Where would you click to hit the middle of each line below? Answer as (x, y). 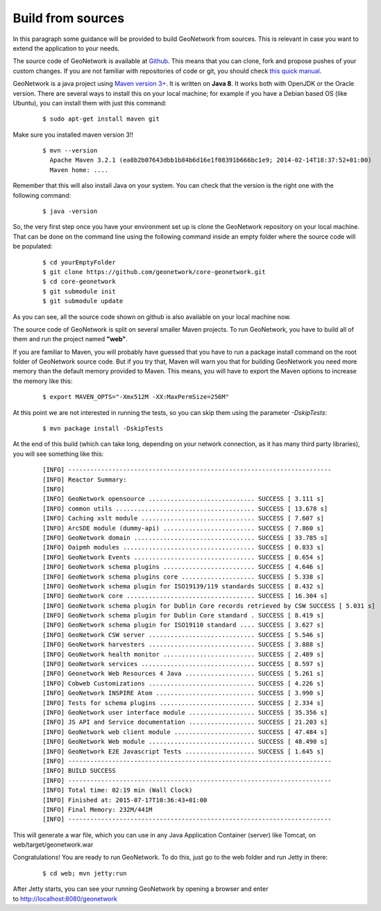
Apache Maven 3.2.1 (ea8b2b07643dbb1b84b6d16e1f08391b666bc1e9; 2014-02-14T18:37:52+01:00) (211, 160)
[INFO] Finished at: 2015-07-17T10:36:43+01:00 (125, 800)
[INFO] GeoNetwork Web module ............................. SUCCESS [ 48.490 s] (185, 742)
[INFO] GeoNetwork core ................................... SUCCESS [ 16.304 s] (185, 596)
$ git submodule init (79, 291)
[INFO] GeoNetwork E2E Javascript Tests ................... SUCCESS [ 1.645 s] (184, 751)
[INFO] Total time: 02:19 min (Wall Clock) (118, 790)
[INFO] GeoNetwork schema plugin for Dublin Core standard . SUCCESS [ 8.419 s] (184, 615)
